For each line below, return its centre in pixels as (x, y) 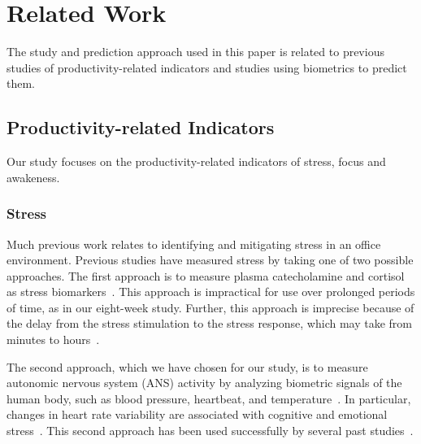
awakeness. (33, 177)
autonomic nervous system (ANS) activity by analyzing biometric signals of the (204, 383)
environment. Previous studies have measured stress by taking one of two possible (210, 260)
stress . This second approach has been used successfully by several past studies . (210, 431)
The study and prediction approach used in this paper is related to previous (195, 52)
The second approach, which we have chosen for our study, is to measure (187, 366)
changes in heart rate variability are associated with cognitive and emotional (197, 414)
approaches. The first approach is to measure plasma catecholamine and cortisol (206, 275)
